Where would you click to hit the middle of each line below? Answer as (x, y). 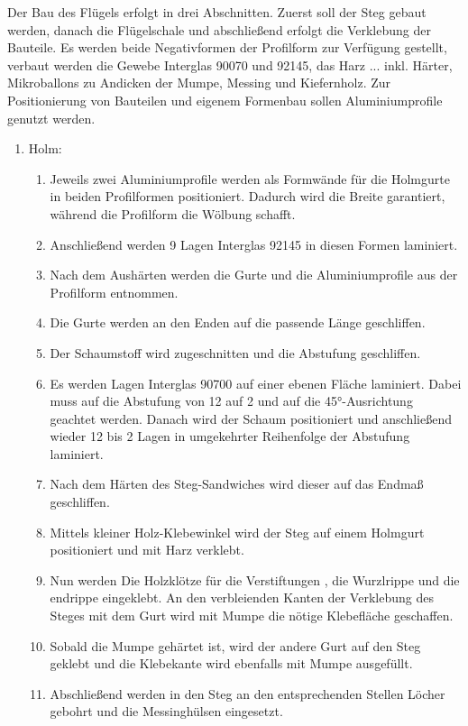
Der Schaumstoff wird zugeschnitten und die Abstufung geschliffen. (235, 352)
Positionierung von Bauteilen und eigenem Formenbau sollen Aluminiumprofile (225, 100)
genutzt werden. (51, 118)
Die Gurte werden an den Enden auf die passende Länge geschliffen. (238, 322)
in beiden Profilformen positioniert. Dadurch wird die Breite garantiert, (248, 196)
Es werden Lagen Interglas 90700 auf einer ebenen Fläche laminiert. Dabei (256, 383)
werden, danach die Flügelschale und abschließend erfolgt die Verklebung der (219, 29)
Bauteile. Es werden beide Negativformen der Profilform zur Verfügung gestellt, (227, 47)
